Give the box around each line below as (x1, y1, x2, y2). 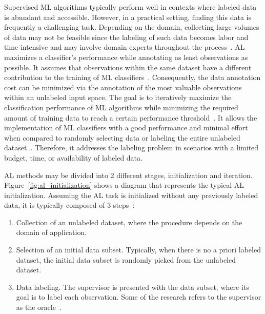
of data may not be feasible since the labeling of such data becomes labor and (4, 31, 249, 42)
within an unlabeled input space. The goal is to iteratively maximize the (4, 92, 232, 103)
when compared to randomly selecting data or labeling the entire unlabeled (4, 132, 240, 143)
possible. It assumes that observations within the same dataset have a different (4, 62, 252, 72)
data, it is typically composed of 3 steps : (4, 200, 135, 210)
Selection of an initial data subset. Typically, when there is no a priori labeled (16, 244, 261, 255)
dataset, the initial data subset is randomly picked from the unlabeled (16, 254, 236, 265)
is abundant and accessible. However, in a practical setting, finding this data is (4, 11, 251, 22)
